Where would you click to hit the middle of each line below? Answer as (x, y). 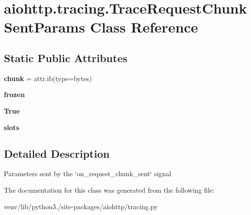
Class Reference (144, 27)
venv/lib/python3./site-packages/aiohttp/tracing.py (81, 206)
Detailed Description (57, 153)
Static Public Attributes (66, 58)
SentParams (45, 27)
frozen (15, 94)
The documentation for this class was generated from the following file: (109, 190)
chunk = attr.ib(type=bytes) (48, 78)
